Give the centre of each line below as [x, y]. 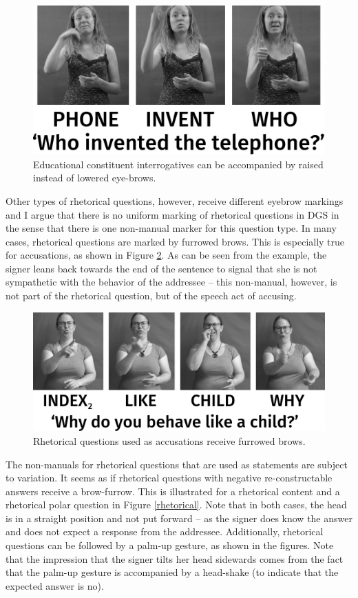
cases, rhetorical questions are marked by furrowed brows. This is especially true [175, 241]
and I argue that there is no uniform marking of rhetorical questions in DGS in [172, 214]
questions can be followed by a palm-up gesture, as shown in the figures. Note [170, 545]
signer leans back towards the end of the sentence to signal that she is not [161, 268]
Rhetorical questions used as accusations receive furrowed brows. [169, 440]
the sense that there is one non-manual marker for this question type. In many [171, 228]
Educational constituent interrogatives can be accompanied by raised [178, 164]
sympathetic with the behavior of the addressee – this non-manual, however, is [171, 282]
